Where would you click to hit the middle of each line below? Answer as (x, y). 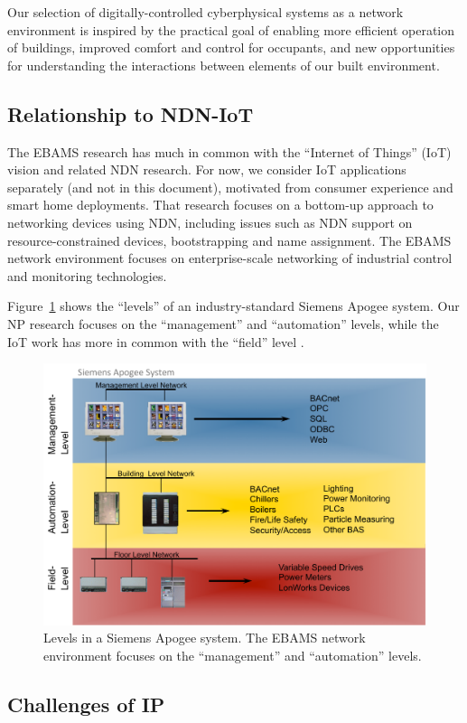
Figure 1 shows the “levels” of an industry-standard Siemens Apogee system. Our (233, 306)
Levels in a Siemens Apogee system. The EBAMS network (205, 638)
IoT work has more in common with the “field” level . (156, 341)
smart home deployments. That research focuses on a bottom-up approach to (220, 205)
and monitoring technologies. (87, 275)
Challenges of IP (86, 704)
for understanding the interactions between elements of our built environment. (224, 65)
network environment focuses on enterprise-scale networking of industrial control (230, 258)
